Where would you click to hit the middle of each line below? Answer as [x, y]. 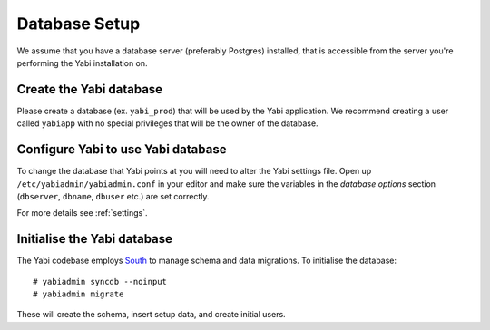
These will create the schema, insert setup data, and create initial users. [151, 315]
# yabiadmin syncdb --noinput [100, 281]
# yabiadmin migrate [78, 294]
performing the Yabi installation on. [83, 63]
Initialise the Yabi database [94, 239]
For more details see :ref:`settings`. [82, 213]
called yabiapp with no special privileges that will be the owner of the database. [167, 123]
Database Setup [78, 24]
